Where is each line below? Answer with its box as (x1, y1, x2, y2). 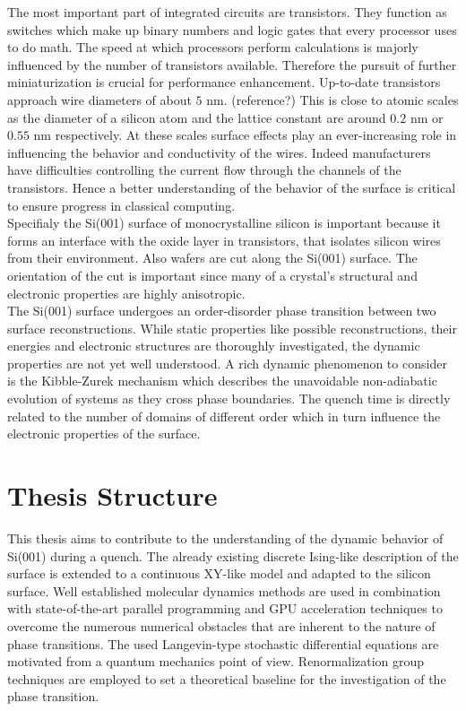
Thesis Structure (7, 477, 218, 514)
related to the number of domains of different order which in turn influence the (7, 406, 441, 425)
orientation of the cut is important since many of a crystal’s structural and (7, 265, 418, 284)
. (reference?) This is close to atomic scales (223, 90, 459, 108)
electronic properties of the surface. (7, 424, 201, 443)
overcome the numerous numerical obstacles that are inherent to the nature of (7, 616, 436, 635)
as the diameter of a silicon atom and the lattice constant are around (7, 108, 386, 126)
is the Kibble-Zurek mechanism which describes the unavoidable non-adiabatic (7, 371, 437, 390)
